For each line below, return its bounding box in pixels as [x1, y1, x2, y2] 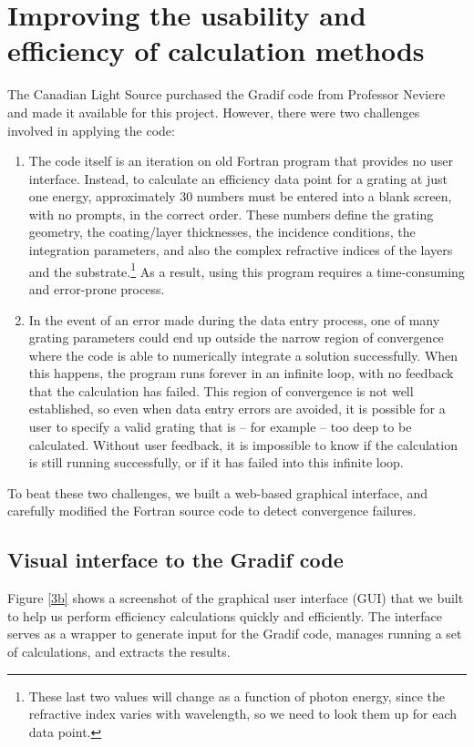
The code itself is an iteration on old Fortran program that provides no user [28, 151, 453, 170]
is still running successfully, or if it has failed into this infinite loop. [28, 453, 404, 472]
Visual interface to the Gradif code [7, 546, 344, 574]
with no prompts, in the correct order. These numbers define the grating [28, 204, 434, 223]
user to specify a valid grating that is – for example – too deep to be [28, 417, 412, 436]
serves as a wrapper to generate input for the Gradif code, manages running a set [7, 624, 462, 643]
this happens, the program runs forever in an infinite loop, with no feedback [28, 363, 454, 383]
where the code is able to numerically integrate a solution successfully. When [28, 345, 459, 364]
